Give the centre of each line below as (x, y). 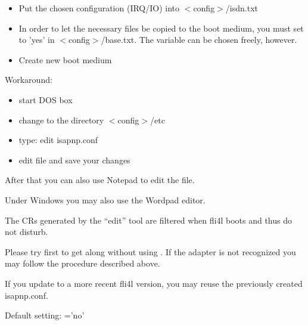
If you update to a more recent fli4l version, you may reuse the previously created (154, 283)
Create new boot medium (65, 59)
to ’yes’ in (37, 40)
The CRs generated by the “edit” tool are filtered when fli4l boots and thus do (148, 220)
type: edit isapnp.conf (58, 140)
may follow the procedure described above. (83, 263)
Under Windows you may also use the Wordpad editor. (105, 199)
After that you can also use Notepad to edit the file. (100, 180)
